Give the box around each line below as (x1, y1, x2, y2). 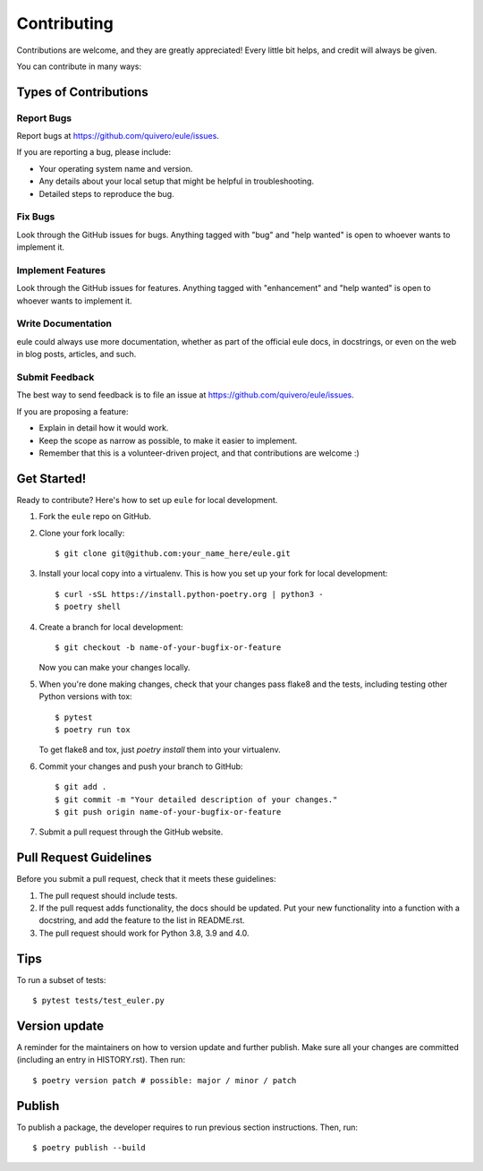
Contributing (16, 13, 114, 33)
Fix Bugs (16, 210, 55, 223)
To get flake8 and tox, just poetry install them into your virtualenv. (38, 744, 281, 756)
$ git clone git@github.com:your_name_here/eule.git (55, 549, 291, 559)
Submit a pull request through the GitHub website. (38, 826, 224, 837)
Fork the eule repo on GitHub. (38, 511, 152, 522)
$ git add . (55, 782, 107, 792)
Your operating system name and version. (38, 163, 193, 174)
